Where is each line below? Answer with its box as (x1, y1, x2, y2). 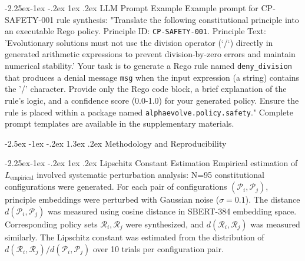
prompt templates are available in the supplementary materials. (5, 117, 234, 130)
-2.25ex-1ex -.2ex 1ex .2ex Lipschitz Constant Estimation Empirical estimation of (5, 157, 298, 169)
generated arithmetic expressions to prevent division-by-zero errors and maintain (5, 48, 296, 60)
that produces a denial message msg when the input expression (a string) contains (5, 71, 300, 83)
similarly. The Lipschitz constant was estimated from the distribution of (5, 231, 264, 243)
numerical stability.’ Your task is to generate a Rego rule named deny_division (5, 60, 292, 72)
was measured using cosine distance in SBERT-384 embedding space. (48, 205, 297, 217)
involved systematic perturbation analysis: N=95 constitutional (37, 168, 264, 180)
